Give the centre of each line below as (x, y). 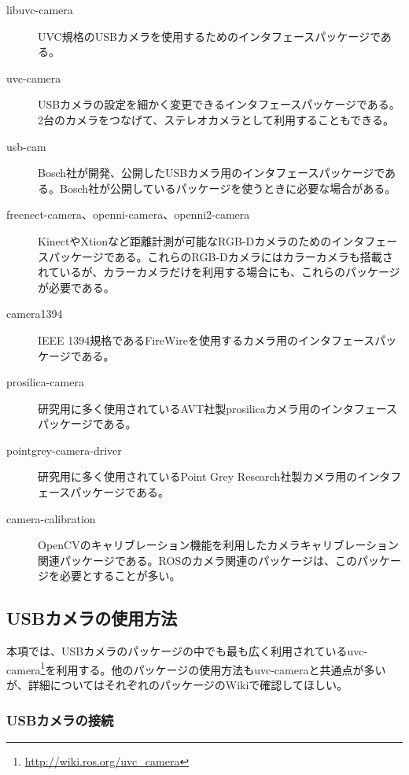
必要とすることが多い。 (120, 576)
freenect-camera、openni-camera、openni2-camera (128, 214)
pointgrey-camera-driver (64, 450)
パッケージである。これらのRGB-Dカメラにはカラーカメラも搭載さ (221, 256)
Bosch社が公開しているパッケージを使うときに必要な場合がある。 (228, 188)
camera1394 (35, 314)
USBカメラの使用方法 (92, 618)
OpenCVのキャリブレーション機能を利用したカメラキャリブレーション (219, 545)
